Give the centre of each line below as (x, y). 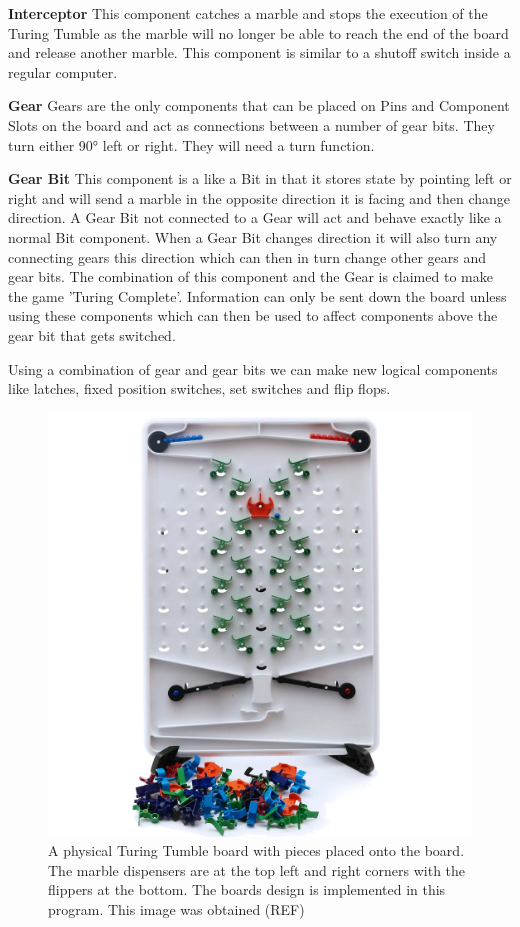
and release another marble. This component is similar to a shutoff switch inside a (259, 52)
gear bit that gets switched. (92, 334)
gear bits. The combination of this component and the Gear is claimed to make (250, 276)
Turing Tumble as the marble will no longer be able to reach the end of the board (258, 32)
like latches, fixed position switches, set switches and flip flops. (199, 388)
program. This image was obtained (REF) (176, 909)
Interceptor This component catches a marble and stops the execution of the (248, 13)
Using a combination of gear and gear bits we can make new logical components (253, 368)
